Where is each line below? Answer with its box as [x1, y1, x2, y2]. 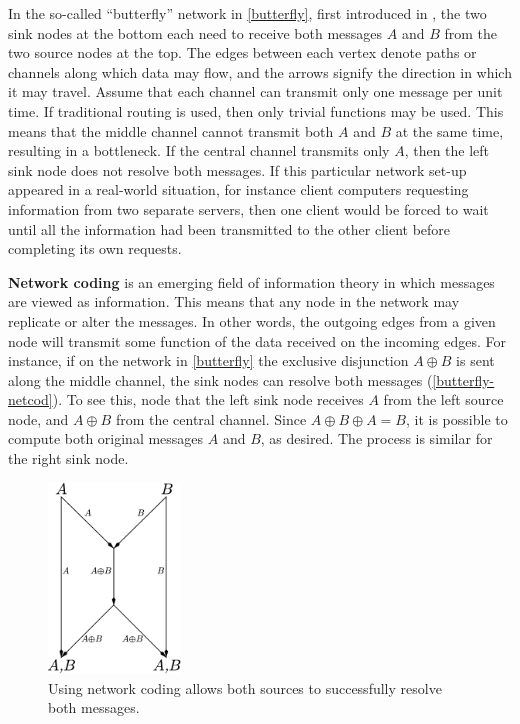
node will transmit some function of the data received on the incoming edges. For [8, 330, 506, 351]
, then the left [404, 140, 490, 161]
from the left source [383, 389, 504, 410]
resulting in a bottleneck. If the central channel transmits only [8, 140, 390, 161]
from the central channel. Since [115, 408, 307, 429]
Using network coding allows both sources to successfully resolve [48, 677, 442, 698]
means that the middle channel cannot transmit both [8, 120, 334, 141]
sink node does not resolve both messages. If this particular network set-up [8, 159, 467, 180]
